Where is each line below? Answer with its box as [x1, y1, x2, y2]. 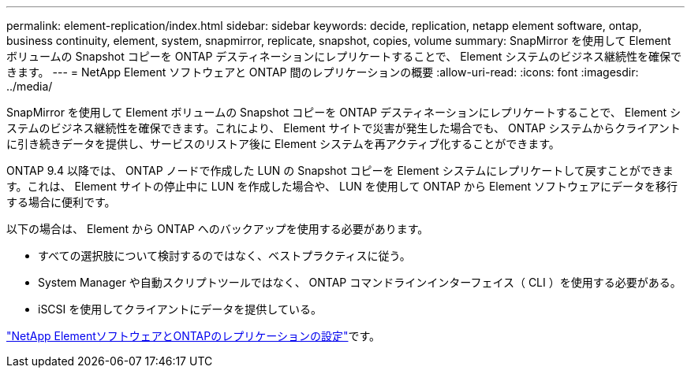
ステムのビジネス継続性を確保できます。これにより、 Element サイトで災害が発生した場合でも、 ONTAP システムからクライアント [6, 121, 681, 135]
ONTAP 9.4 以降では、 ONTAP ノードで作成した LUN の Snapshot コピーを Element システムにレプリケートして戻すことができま [6, 164, 674, 177]
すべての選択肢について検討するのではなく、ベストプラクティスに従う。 [38, 249, 411, 262]
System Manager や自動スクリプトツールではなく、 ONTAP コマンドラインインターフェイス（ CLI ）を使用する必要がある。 [38, 276, 682, 289]
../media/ [6, 80, 53, 93]
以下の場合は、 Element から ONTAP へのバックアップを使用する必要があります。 [6, 222, 429, 235]
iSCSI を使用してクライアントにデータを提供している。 [38, 302, 322, 316]
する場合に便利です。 [6, 195, 116, 209]
